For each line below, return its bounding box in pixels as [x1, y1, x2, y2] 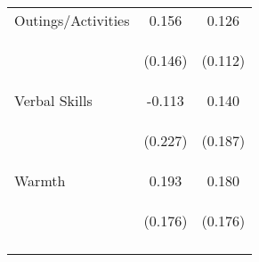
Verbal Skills [14, 90, 93, 111]
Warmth [14, 170, 66, 191]
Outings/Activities [14, 10, 130, 30]
